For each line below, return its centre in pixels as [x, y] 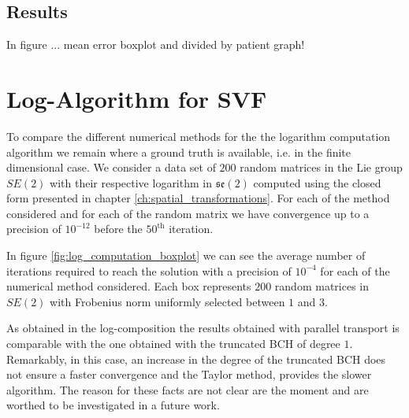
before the [118, 229]
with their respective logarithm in [131, 182]
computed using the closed [317, 182]
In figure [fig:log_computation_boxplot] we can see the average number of [186, 255]
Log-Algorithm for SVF [137, 98]
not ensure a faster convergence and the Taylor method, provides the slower [189, 374]
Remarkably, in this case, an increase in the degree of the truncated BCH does [196, 359]
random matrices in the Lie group [321, 167]
